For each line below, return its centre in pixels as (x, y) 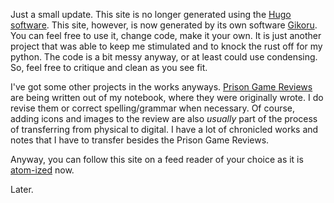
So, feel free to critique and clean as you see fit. (109, 67)
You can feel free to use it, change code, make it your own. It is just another (166, 35)
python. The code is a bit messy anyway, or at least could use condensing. (164, 57)
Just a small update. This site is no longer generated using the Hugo (151, 14)
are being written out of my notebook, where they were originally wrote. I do (167, 97)
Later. (22, 189)
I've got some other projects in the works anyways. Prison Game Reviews (161, 87)
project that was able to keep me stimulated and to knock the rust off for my (166, 46)
